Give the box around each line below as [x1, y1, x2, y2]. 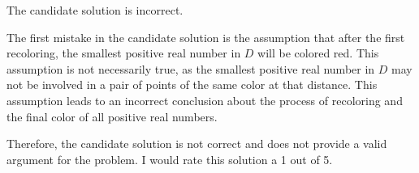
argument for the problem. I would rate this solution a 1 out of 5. [6, 150, 333, 167]
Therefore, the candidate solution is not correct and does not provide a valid [6, 135, 387, 152]
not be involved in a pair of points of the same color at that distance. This [6, 76, 378, 93]
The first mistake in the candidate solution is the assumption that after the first [6, 28, 405, 45]
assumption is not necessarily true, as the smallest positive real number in [6, 60, 375, 77]
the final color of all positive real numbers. [6, 108, 218, 124]
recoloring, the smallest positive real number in [6, 44, 241, 61]
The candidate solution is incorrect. [6, 2, 184, 18]
